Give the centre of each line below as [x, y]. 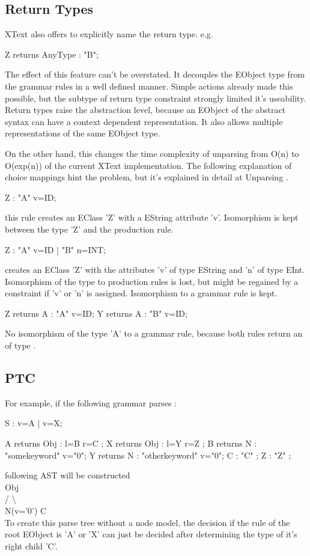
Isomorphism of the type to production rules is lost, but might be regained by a [152, 281]
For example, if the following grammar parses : [91, 402]
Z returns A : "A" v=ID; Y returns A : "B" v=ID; [96, 313]
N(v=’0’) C [26, 511]
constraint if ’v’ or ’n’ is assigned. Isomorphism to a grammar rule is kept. [141, 293]
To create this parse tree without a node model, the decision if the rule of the [147, 522]
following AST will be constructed [68, 475]
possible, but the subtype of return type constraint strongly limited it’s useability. [156, 98]
